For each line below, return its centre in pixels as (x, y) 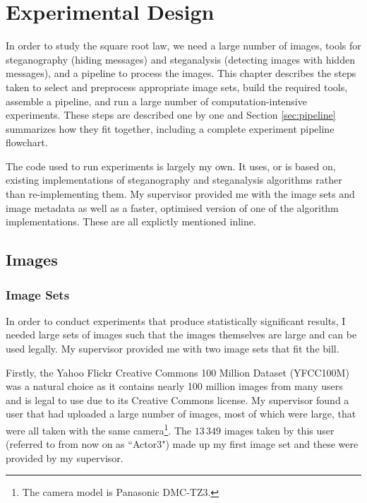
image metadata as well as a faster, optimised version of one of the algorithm (172, 207)
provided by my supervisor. (65, 457)
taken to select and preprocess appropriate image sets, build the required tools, (177, 87)
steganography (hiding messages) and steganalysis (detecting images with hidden (180, 59)
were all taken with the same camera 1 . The (99, 429)
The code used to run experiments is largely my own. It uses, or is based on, (171, 166)
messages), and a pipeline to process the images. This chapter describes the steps (181, 73)
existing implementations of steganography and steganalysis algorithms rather (174, 180)
